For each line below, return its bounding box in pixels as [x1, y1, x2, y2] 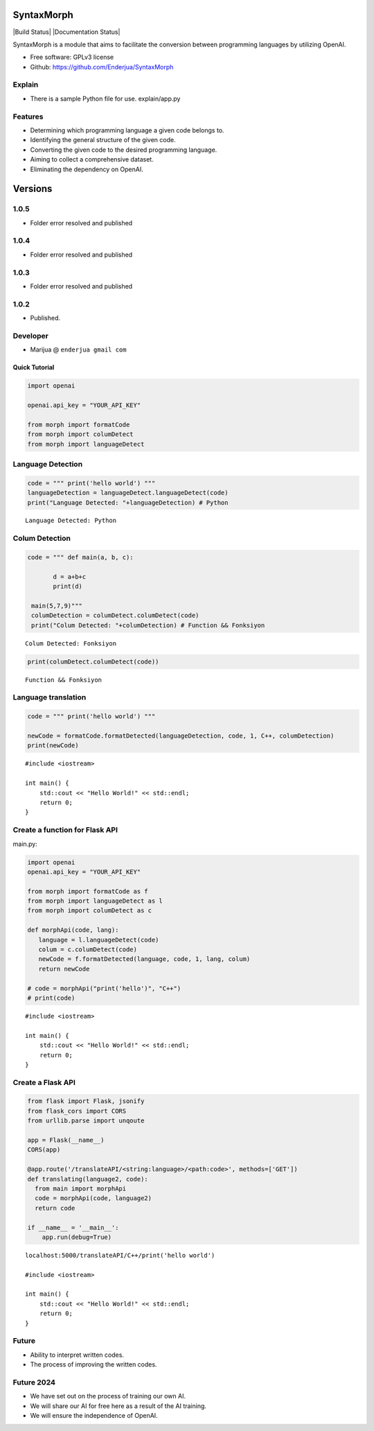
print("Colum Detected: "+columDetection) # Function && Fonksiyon [31, 621, 265, 629]
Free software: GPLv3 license [30, 53, 114, 62]
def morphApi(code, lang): [27, 926, 119, 934]
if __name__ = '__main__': [27, 1224, 119, 1231]
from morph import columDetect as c [27, 907, 152, 914]
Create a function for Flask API [12, 825, 118, 835]
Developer [12, 331, 48, 340]
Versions [12, 183, 53, 195]
